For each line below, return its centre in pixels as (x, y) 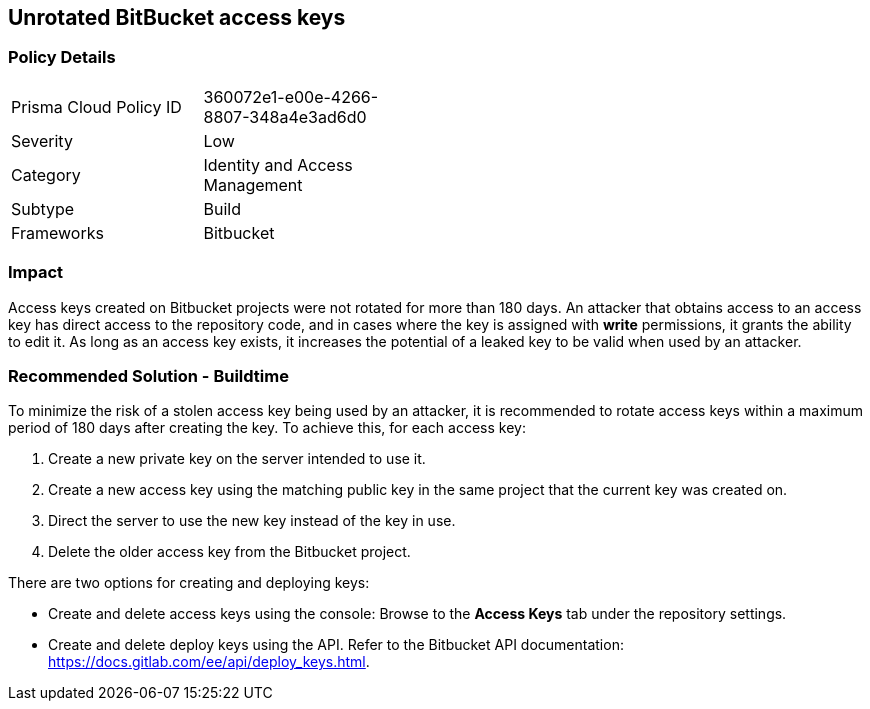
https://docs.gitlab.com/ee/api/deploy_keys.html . (209, 662)
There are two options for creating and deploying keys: (189, 583)
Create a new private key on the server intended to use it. (237, 459)
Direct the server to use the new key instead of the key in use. (252, 521)
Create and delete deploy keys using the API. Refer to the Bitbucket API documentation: (336, 645)
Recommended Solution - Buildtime (148, 375)
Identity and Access (278, 164)
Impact (36, 272)
